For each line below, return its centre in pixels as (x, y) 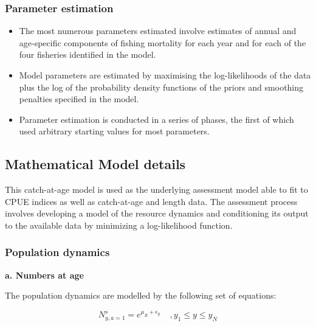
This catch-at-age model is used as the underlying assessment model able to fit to (156, 189)
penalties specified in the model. (79, 99)
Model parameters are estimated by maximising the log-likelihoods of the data (165, 75)
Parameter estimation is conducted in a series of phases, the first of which (156, 119)
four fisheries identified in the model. (88, 54)
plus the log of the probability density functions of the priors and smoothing (161, 87)
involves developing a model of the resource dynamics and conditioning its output (157, 213)
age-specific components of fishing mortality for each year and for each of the (163, 42)
